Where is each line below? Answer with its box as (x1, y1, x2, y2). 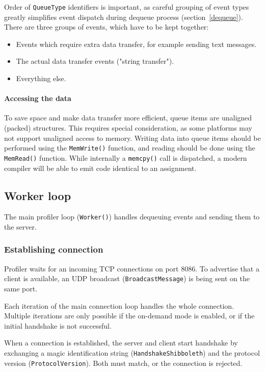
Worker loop (4, 187, 71, 203)
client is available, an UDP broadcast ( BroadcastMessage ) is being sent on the (4, 273, 250, 284)
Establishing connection (4, 243, 103, 256)
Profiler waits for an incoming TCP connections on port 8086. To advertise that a (4, 263, 259, 274)
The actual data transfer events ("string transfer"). (16, 56, 174, 66)
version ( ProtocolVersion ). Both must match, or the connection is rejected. (4, 357, 243, 368)
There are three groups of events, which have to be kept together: (4, 21, 209, 32)
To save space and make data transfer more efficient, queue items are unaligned (4, 112, 252, 123)
